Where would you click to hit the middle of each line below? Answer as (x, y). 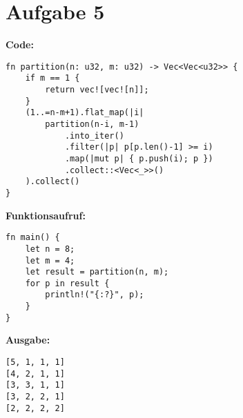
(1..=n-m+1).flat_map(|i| (85, 113)
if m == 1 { (52, 78)
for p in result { (67, 283)
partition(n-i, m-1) (92, 124)
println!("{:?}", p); (95, 295)
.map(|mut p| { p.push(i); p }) (139, 158)
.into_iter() (94, 136)
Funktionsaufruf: (46, 215)
